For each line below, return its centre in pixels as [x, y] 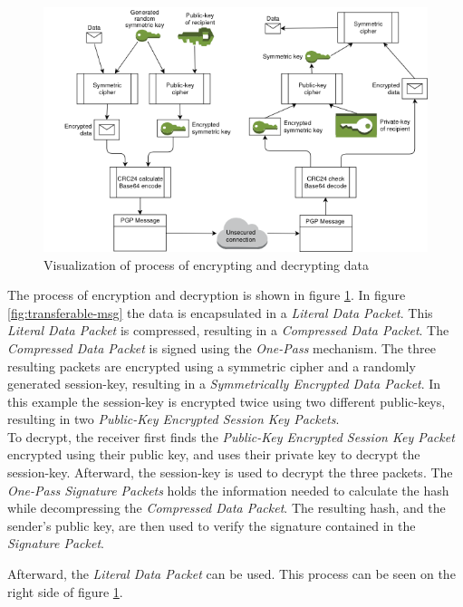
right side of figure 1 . [65, 591]
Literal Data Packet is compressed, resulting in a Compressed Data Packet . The [228, 330]
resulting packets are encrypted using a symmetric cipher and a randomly [212, 366]
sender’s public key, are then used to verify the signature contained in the [212, 525]
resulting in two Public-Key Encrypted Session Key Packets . [174, 419]
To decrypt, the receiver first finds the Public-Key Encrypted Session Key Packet [231, 436]
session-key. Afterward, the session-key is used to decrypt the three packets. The [230, 472]
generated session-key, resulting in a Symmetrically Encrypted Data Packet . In [224, 384]
